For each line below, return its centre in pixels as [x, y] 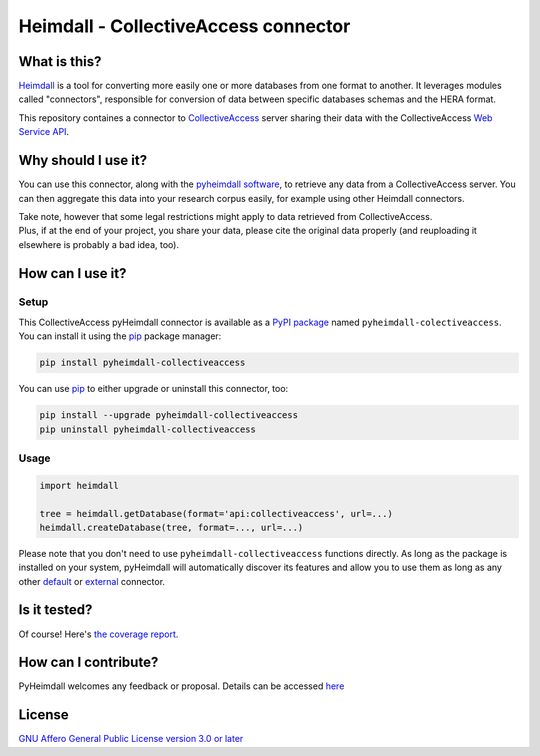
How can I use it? [72, 273]
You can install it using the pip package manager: [120, 336]
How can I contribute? [88, 662]
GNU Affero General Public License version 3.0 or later [131, 739]
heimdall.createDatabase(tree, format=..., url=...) [171, 527]
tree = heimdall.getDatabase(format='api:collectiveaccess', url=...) [216, 513]
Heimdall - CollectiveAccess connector [184, 26]
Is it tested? [55, 610]
